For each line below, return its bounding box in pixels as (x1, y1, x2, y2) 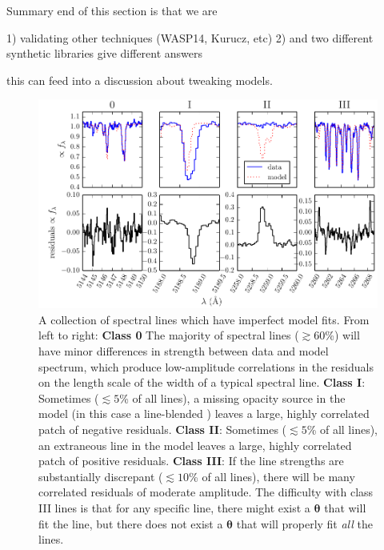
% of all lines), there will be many (189, 468, 355, 484)
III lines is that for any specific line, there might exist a (38, 500, 310, 516)
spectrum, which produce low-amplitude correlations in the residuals (38, 358, 374, 375)
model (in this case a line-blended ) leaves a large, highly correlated (38, 405, 370, 422)
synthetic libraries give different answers (6, 45, 203, 62)
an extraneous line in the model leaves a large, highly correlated (38, 436, 352, 453)
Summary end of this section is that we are (6, 2, 218, 18)
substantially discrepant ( (38, 468, 163, 484)
